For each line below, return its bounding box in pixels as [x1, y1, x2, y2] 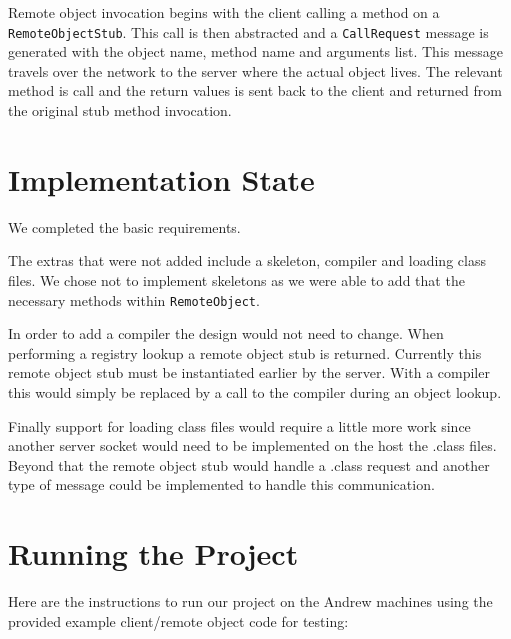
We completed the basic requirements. [8, 216, 241, 237]
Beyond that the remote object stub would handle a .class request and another [8, 454, 490, 475]
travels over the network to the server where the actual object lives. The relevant [8, 60, 503, 81]
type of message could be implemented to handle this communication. [8, 474, 435, 495]
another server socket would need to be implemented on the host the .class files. [8, 435, 497, 456]
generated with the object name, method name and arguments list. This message [8, 41, 504, 62]
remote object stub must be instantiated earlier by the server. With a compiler [8, 362, 490, 383]
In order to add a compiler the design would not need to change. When [8, 323, 444, 344]
